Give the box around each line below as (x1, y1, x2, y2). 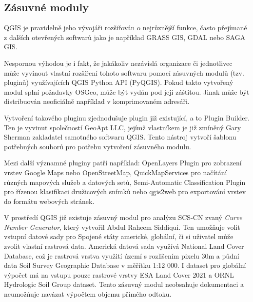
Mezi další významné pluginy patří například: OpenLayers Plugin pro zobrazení (4, 158, 242, 168)
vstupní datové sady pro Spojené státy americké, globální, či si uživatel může (4, 231, 234, 242)
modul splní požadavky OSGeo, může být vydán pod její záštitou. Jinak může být (4, 86, 250, 97)
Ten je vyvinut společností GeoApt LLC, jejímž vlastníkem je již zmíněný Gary (4, 122, 241, 132)
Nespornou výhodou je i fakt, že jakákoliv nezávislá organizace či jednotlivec (4, 58, 233, 68)
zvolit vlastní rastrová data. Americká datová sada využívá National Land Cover (4, 241, 244, 251)
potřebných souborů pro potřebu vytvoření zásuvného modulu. (4, 141, 191, 151)
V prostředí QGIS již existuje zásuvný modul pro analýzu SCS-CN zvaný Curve (4, 212, 242, 222)
